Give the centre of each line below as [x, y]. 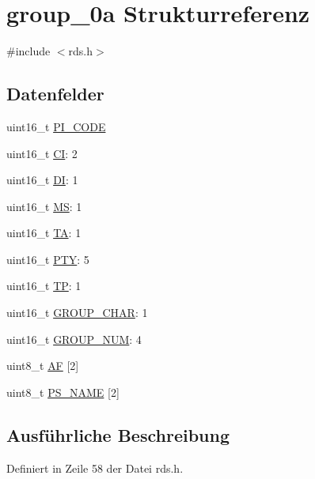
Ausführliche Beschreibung [118, 434]
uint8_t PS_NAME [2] [63, 392]
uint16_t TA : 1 [44, 233]
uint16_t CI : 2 [42, 153]
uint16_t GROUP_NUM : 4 [74, 339]
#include [28, 51]
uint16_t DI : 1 [42, 180]
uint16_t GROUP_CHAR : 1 [77, 313]
